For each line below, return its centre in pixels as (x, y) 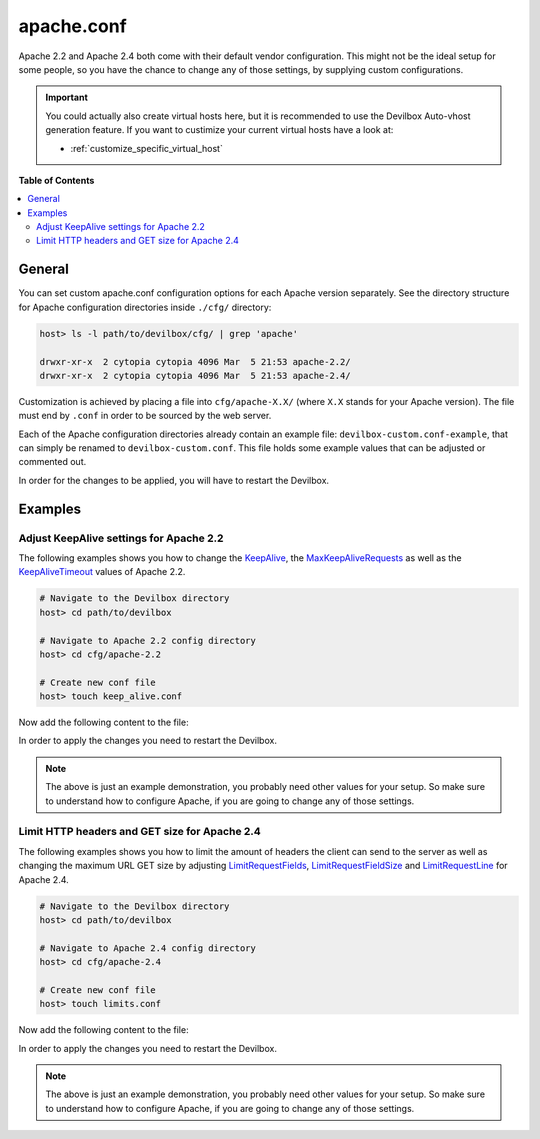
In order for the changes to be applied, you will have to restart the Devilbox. (174, 480)
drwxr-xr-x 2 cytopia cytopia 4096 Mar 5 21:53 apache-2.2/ (195, 361)
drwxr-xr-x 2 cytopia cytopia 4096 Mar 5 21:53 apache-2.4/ (195, 375)
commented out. (52, 462)
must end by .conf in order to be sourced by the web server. (145, 416)
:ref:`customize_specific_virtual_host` (147, 148)
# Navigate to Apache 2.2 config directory (148, 640)
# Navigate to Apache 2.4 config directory (148, 948)
